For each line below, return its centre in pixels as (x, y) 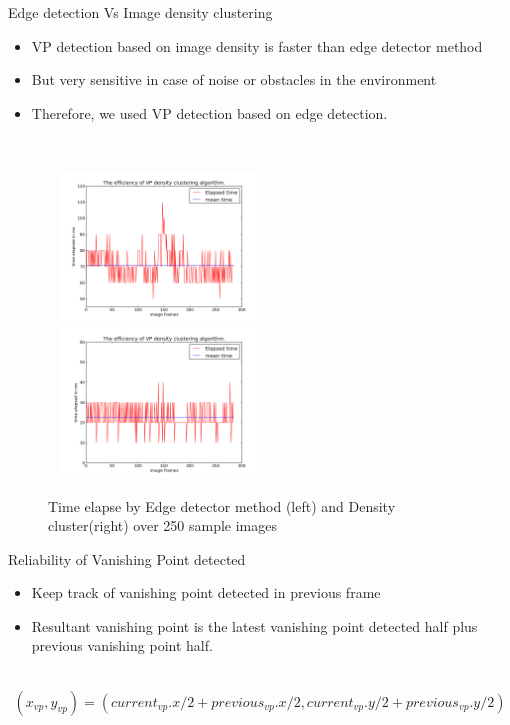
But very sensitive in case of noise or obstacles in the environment (234, 79)
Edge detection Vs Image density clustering (140, 12)
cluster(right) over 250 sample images (162, 525)
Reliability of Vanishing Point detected (127, 558)
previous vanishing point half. (122, 645)
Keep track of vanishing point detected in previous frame (206, 592)
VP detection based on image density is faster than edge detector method (257, 45)
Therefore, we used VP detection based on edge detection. (209, 112)
